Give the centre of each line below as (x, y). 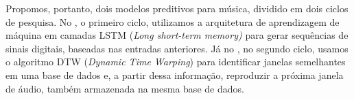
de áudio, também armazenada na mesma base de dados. (125, 88)
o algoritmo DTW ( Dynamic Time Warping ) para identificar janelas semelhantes (176, 62)
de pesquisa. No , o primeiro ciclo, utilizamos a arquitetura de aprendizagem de (173, 21)
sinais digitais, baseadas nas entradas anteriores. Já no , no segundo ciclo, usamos (177, 48)
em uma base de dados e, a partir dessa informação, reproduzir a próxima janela (175, 74)
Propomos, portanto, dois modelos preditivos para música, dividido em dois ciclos (177, 8)
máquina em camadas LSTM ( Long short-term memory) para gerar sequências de (177, 35)
